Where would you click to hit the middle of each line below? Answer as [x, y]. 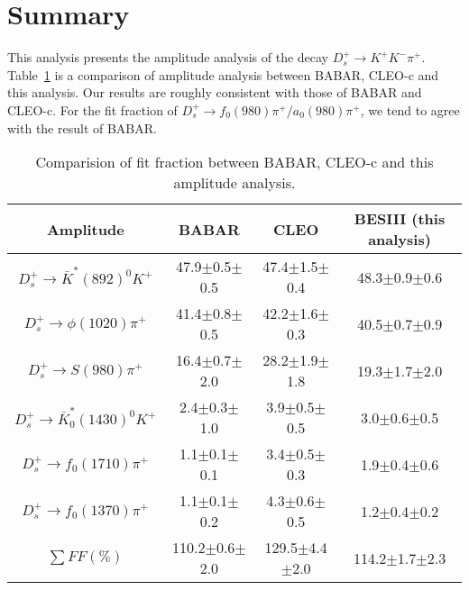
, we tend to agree [410, 109]
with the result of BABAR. [82, 127]
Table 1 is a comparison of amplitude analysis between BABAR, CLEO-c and [223, 74]
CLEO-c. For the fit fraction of [92, 109]
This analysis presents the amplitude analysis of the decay [168, 57]
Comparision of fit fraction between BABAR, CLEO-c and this [234, 162]
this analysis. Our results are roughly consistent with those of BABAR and [215, 92]
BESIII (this [400, 219]
